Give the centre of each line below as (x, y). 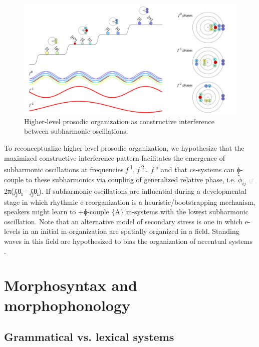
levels (12, 231)
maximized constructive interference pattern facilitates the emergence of (114, 157)
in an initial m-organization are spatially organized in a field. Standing (131, 231)
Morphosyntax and (71, 285)
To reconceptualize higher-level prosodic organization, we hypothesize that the (124, 148)
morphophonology (67, 305)
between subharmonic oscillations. (76, 131)
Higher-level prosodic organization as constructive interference (119, 121)
